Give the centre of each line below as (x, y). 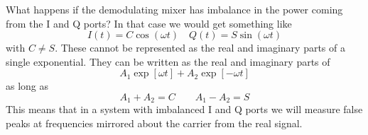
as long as (27, 86)
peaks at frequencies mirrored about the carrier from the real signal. (154, 123)
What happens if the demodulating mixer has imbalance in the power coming (174, 9)
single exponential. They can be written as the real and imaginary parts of (168, 61)
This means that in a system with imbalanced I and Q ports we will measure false (184, 109)
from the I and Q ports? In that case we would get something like (149, 23)
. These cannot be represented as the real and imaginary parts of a (200, 48)
